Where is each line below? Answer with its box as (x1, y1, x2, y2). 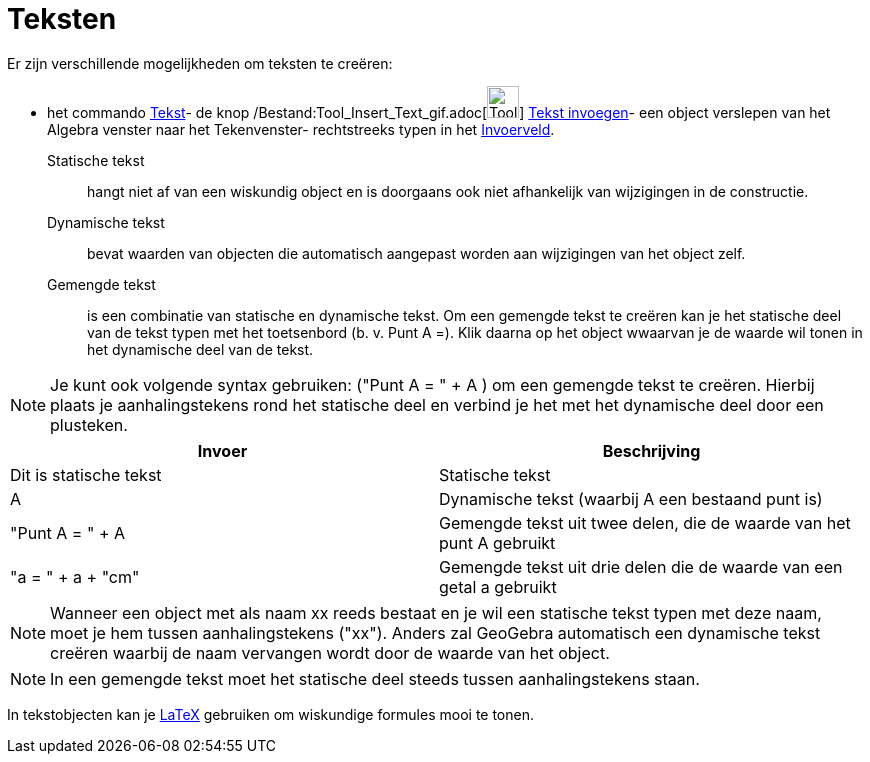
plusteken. (50, 414, 128, 435)
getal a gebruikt (439, 576, 557, 597)
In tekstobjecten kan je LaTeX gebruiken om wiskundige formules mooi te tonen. (7, 705, 534, 723)
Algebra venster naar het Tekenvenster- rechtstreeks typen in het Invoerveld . (47, 120, 555, 138)
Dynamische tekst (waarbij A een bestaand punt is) (439, 488, 823, 509)
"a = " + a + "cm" (10, 566, 140, 587)
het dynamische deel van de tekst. (87, 340, 314, 358)
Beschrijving (602, 440, 701, 461)
